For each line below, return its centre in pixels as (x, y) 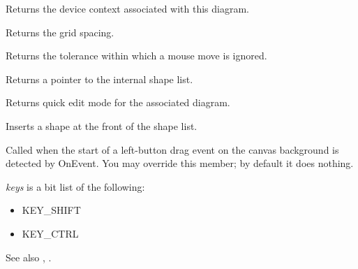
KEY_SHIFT (51, 210)
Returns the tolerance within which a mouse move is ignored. (136, 56)
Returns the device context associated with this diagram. (128, 8)
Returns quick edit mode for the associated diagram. (118, 102)
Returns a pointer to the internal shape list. (99, 79)
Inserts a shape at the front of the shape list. (102, 125)
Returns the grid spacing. (60, 32)
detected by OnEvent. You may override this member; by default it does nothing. (180, 163)
